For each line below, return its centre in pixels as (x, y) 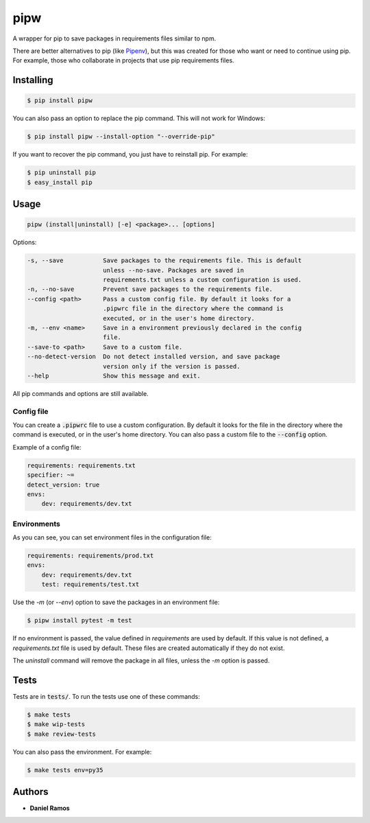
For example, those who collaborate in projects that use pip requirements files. (123, 60)
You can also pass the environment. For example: (82, 752)
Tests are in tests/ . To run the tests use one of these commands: (106, 696)
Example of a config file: (47, 447)
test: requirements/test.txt (90, 584)
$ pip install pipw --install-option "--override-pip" (121, 137)
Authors (30, 792)
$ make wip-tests (56, 725)
